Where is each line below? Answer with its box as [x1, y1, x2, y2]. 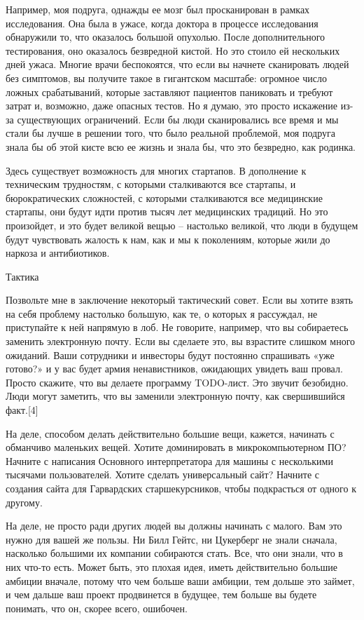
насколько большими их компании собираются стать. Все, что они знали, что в [6, 546, 343, 560]
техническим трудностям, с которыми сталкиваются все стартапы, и [6, 177, 296, 191]
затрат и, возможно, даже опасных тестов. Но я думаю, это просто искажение [6, 98, 338, 113]
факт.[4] [6, 403, 38, 417]
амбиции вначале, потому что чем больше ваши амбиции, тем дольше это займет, [6, 573, 355, 588]
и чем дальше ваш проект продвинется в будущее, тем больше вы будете [6, 587, 317, 602]
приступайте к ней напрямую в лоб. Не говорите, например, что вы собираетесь [6, 320, 349, 335]
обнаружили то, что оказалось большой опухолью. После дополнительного [6, 29, 325, 44]
